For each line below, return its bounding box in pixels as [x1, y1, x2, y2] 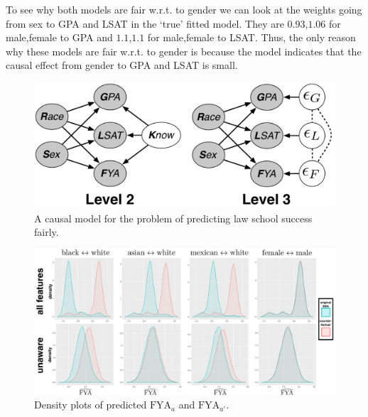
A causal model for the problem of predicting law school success [34, 210, 313, 225]
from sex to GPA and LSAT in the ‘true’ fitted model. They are [6, 16, 284, 31]
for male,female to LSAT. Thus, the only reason [147, 30, 356, 45]
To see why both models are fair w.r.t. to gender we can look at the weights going [6, 2, 362, 16]
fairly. [34, 224, 59, 239]
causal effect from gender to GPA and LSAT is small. [6, 58, 238, 72]
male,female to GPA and [6, 30, 113, 45]
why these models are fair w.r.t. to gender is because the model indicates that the [6, 43, 362, 58]
